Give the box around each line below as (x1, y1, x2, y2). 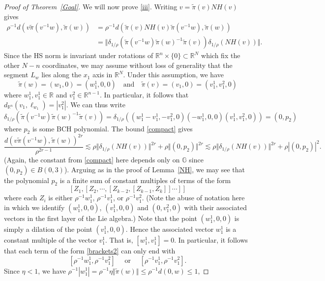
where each (4, 192, 37, 203)
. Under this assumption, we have (123, 69, 224, 80)
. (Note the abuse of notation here (142, 192, 245, 203)
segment (4, 69, 29, 80)
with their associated (184, 202, 247, 212)
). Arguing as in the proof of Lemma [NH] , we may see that (64, 164, 245, 174)
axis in (92, 69, 113, 80)
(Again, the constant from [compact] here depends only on (4, 154, 180, 164)
